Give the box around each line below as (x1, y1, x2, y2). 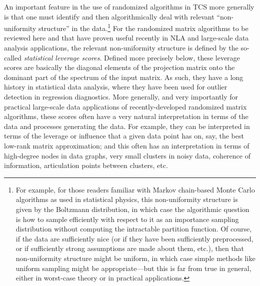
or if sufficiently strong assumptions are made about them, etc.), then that (15, 243, 244, 253)
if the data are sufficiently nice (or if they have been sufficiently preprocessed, (15, 233, 253, 243)
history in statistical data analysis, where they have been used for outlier (4, 81, 227, 92)
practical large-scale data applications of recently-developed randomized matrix (4, 101, 247, 111)
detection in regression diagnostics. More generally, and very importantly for (4, 91, 238, 101)
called (4, 52, 21, 62)
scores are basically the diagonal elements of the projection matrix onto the (4, 62, 235, 72)
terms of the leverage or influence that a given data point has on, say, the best (4, 130, 244, 141)
